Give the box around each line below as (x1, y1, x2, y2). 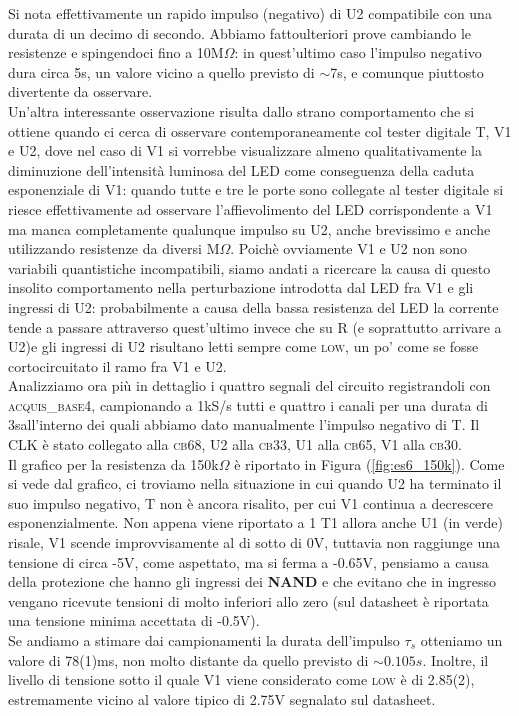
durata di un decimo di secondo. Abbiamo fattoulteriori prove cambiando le (8, 22, 472, 43)
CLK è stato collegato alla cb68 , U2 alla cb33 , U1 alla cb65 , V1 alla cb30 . (8, 434, 462, 455)
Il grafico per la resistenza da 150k (8, 453, 219, 474)
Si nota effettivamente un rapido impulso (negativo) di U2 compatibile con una (8, 3, 492, 23)
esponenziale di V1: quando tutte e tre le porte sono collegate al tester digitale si (8, 179, 504, 200)
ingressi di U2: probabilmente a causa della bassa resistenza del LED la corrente (8, 296, 499, 317)
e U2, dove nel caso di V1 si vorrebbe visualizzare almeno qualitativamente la (8, 140, 482, 161)
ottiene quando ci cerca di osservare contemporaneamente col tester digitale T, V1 (8, 120, 512, 141)
